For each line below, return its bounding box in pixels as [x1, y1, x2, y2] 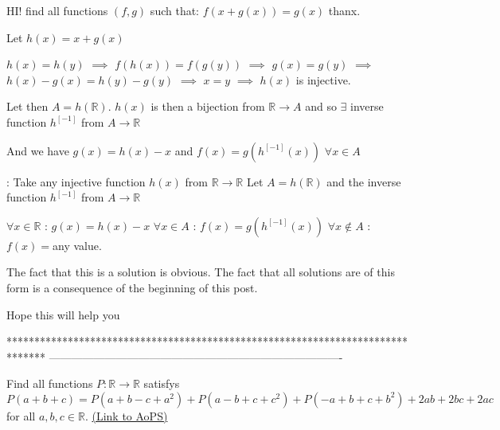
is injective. [295, 71, 351, 88]
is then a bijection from [150, 98, 265, 115]
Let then [6, 98, 49, 115]
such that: [150, 2, 200, 18]
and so [305, 98, 337, 115]
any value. [53, 236, 102, 253]
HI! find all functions [6, 2, 108, 18]
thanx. [328, 2, 361, 18]
